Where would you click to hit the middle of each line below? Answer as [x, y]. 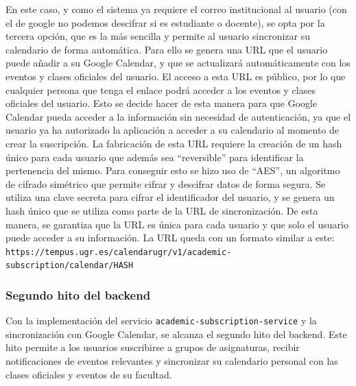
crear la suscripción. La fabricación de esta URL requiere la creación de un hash [174, 143]
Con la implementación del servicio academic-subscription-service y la [161, 321]
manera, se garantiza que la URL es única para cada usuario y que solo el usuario [177, 224]
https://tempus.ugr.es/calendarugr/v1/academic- [119, 252]
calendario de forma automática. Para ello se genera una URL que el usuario [167, 49]
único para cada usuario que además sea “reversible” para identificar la [155, 157]
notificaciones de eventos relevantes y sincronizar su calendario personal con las [172, 361]
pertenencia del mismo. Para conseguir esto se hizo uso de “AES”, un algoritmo [173, 170]
